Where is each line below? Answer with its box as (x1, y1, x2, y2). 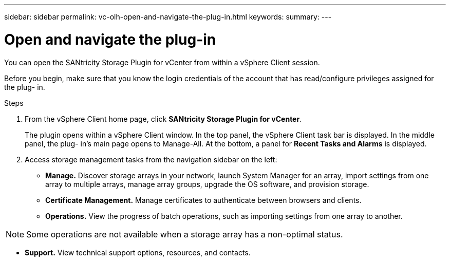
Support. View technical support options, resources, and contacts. (25, 248, 251, 257)
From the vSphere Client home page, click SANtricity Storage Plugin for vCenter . (25, 114, 302, 123)
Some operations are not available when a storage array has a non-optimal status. (26, 229, 343, 239)
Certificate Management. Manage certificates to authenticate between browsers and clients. (45, 195, 362, 204)
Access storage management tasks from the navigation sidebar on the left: (25, 155, 277, 164)
